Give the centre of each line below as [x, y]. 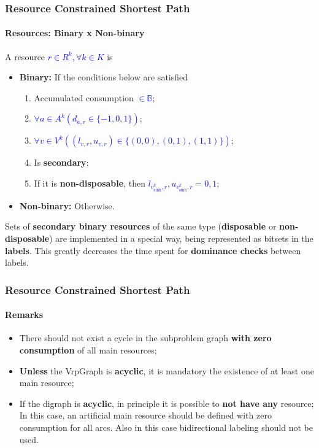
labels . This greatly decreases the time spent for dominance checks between [153, 250]
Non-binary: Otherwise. [67, 205]
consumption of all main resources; [88, 350]
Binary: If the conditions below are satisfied [104, 77]
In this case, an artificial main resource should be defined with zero [145, 415]
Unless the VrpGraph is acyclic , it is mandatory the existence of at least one [167, 370]
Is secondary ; [61, 162]
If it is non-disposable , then [90, 183]
